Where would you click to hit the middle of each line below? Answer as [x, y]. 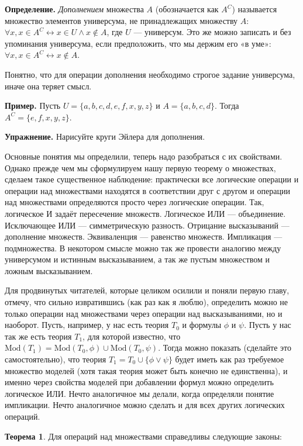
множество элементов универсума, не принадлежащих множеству [121, 20]
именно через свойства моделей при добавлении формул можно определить [139, 382]
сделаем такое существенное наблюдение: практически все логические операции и [152, 179]
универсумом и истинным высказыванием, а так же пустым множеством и [137, 259]
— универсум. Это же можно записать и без [212, 32]
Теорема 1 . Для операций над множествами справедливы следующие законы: [143, 436]
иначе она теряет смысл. [48, 86]
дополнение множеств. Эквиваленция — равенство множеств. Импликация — [144, 236]
